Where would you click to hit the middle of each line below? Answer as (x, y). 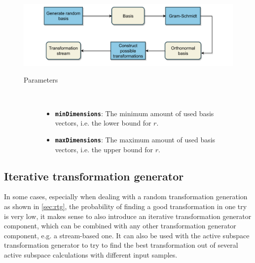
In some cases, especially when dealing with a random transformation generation (126, 197)
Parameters (41, 80)
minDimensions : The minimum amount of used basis (134, 113)
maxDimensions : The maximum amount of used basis (135, 139)
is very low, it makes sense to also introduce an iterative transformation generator (128, 216)
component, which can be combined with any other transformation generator (120, 226)
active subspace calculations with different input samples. (91, 254)
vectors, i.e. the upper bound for (104, 149)
